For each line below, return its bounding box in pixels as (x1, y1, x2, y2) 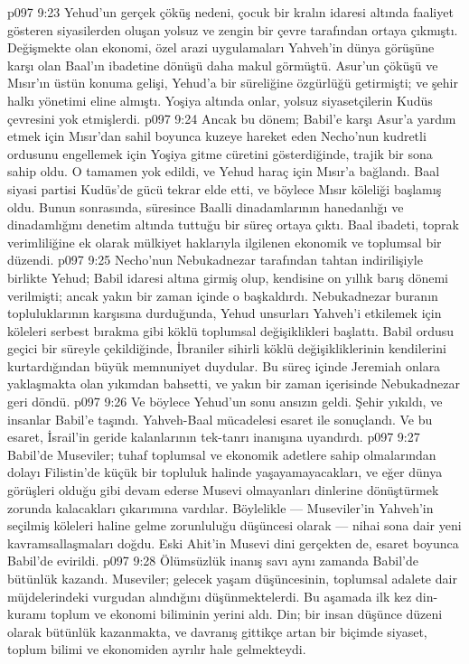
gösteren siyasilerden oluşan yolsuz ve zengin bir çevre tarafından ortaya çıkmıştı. (7, 20, 458, 39)
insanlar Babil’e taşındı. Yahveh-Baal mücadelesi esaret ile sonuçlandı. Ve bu (7, 409, 433, 428)
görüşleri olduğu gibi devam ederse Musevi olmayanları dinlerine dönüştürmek (7, 481, 439, 500)
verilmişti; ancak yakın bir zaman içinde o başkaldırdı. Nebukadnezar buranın (7, 285, 438, 304)
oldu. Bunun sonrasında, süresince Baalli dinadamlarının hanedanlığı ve (7, 197, 404, 216)
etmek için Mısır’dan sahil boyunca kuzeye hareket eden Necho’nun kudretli (7, 126, 427, 145)
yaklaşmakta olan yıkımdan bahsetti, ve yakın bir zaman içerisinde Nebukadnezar (7, 374, 460, 393)
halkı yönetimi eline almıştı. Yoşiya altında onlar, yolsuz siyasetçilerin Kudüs (7, 90, 433, 109)
